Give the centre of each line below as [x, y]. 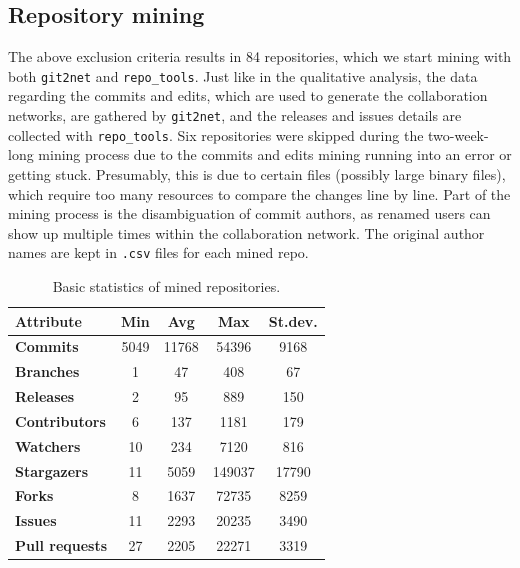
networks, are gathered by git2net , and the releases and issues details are [235, 115]
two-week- [458, 134]
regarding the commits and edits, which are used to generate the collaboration [248, 95]
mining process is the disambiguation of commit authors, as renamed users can [249, 213]
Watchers [48, 445]
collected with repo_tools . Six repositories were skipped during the [216, 134]
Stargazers [52, 470]
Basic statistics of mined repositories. [166, 285]
